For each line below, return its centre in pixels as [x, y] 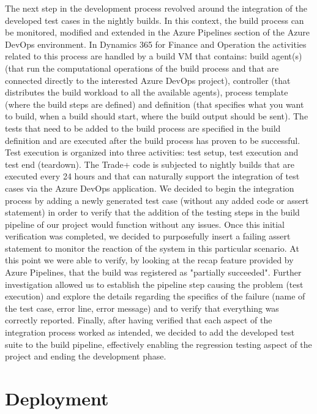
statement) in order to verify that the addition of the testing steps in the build [152, 212]
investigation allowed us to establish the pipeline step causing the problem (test [154, 284]
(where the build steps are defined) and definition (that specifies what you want [155, 104]
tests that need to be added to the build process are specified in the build [143, 128]
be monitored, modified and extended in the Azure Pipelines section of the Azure [157, 32]
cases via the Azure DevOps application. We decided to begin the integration [150, 188]
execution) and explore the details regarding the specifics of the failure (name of [155, 296]
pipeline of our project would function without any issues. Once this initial [145, 224]
